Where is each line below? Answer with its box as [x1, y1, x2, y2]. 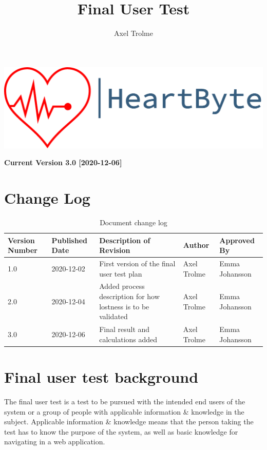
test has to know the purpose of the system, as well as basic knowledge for [4, 426, 238, 437]
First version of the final [99, 258, 176, 269]
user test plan [99, 268, 142, 279]
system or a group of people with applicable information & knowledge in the [4, 406, 244, 417]
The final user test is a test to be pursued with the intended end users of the [4, 396, 245, 406]
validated [99, 311, 128, 322]
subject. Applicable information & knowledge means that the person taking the [4, 416, 254, 427]
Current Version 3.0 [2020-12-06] [4, 157, 122, 168]
